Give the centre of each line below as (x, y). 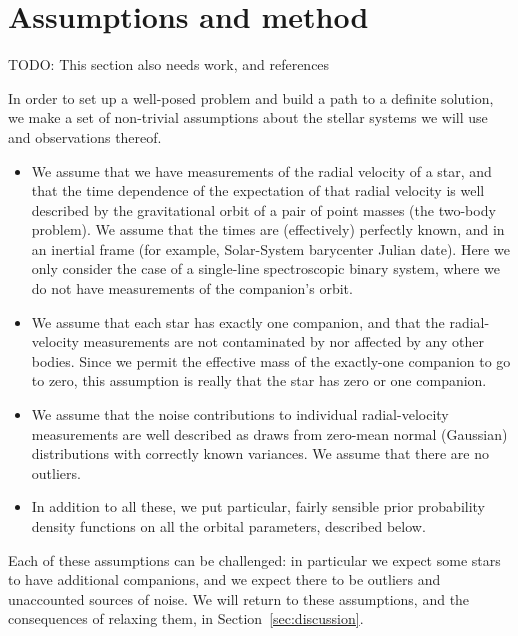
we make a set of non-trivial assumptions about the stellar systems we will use (248, 117)
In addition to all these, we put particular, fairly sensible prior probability (258, 506)
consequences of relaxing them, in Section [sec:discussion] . (186, 618)
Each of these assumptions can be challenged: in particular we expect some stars (254, 559)
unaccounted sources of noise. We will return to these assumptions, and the (239, 598)
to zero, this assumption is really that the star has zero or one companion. (259, 380)
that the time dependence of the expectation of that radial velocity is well (258, 190)
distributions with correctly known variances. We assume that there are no (260, 453)
